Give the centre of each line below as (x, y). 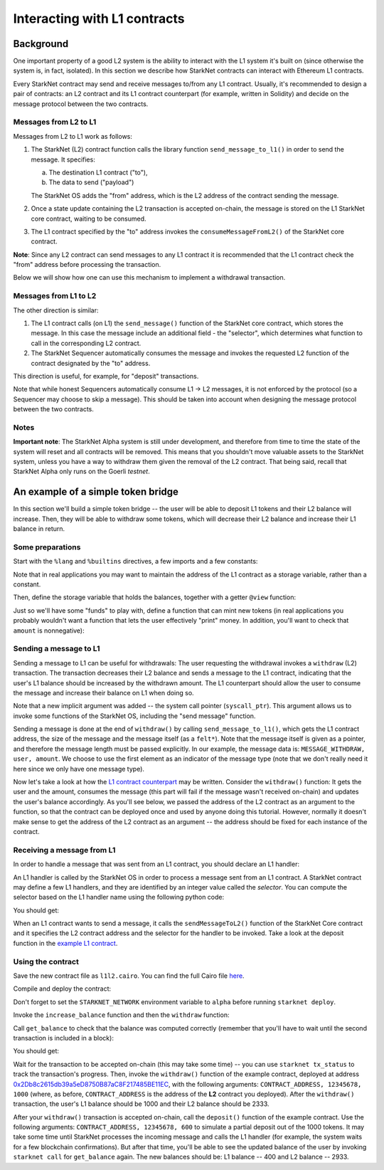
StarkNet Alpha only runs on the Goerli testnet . (81, 471)
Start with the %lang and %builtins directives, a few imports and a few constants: (135, 562)
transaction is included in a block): (63, 1038)
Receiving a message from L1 (64, 850)
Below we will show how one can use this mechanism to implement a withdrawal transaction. (149, 278)
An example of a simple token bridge (96, 492)
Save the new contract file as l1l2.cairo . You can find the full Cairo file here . (129, 976)
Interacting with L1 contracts (99, 19)
